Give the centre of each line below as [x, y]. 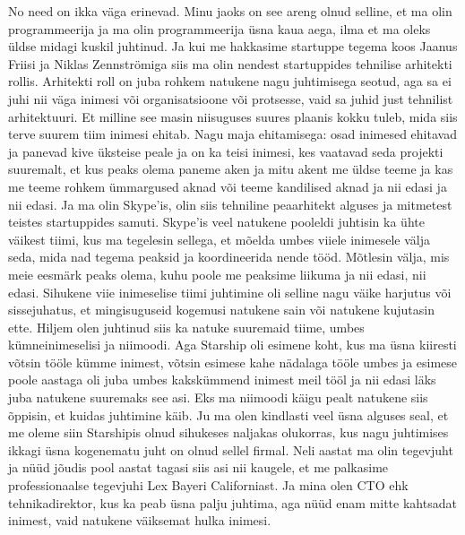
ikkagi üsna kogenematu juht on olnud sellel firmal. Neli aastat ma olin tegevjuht [231, 449]
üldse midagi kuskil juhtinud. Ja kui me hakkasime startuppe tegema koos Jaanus [233, 46]
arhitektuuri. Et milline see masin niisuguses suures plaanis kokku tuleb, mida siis [233, 116]
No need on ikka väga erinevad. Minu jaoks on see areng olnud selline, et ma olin [230, 11]
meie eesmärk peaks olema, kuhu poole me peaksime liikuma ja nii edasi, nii [217, 274]
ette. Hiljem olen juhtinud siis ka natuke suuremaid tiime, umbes [186, 327]
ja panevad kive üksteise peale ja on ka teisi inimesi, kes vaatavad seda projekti [226, 151]
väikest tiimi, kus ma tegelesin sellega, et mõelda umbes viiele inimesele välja [219, 239]
